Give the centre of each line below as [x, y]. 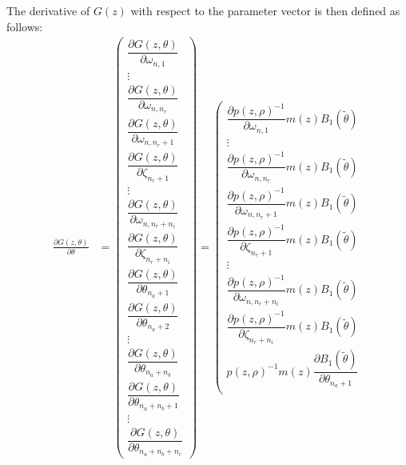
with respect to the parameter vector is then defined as [265, 10]
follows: [25, 26]
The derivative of [48, 10]
